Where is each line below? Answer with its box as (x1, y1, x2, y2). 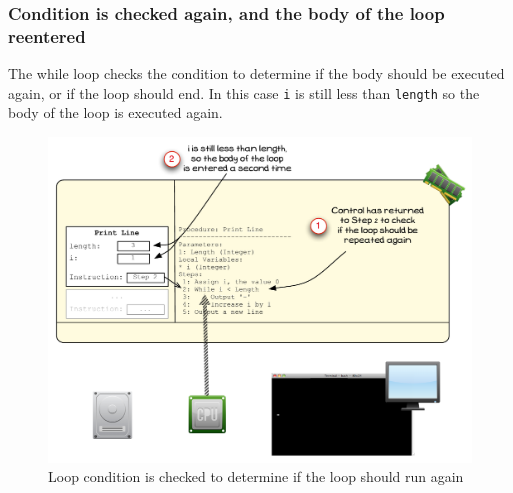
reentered (8, 23, 86, 48)
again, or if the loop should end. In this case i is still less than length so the (8, 82, 480, 103)
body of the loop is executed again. (8, 102, 223, 123)
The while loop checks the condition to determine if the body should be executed (8, 63, 505, 84)
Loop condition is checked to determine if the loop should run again (48, 466, 464, 487)
